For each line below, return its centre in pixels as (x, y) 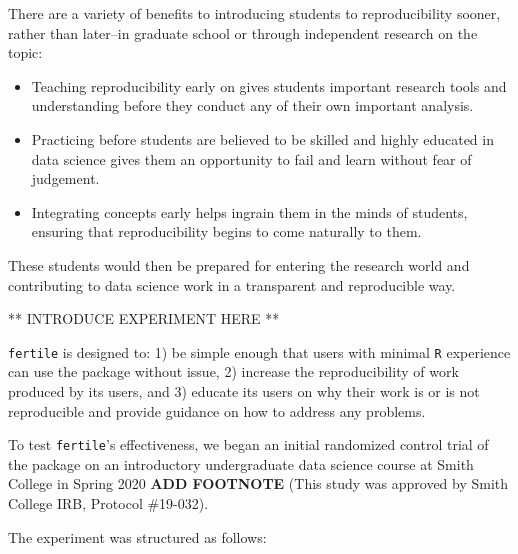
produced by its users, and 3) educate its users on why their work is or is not (244, 390)
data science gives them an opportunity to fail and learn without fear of (251, 158)
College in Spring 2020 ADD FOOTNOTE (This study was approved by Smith (258, 483)
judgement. (65, 178)
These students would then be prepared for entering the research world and (239, 264)
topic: (25, 52)
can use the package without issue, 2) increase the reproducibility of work (233, 371)
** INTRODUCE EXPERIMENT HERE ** (144, 318)
